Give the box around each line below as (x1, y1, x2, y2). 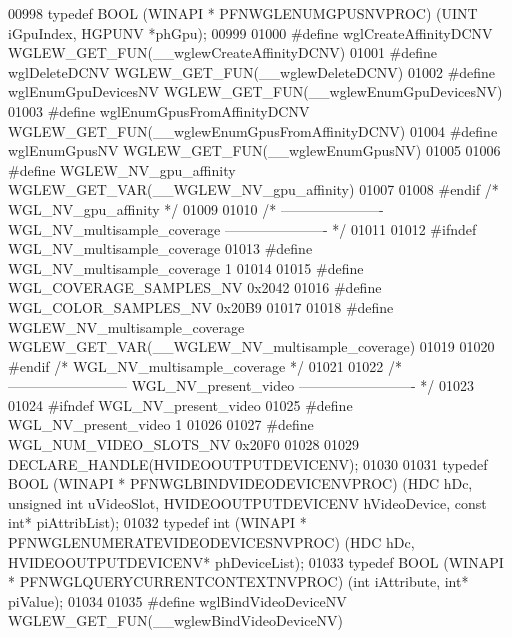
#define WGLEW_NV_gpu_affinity (8, 159, 236, 180)
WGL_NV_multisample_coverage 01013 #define (8, 238, 313, 259)
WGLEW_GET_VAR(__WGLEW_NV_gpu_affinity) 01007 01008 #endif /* (8, 179, 499, 200)
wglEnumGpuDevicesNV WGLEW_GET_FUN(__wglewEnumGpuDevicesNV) (8, 81, 503, 102)
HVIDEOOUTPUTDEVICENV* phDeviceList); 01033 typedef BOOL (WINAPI (8, 551, 504, 572)
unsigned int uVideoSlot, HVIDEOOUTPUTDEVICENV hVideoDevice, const (8, 492, 487, 513)
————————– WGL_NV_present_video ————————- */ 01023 (8, 375, 474, 396)
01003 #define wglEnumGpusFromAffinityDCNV (8, 100, 310, 121)
